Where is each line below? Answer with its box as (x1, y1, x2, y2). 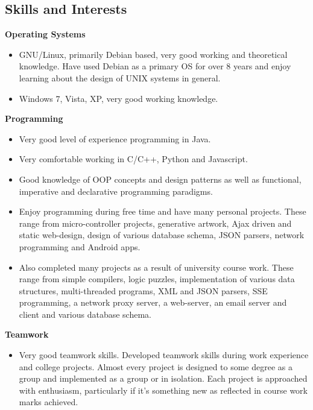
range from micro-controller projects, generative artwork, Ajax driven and (19, 216, 292, 229)
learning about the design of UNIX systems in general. (19, 71, 221, 84)
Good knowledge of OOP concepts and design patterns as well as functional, (19, 172, 302, 185)
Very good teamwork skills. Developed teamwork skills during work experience (19, 348, 309, 361)
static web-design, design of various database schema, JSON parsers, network (19, 229, 305, 241)
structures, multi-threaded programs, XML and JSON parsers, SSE (19, 284, 268, 297)
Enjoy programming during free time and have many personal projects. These (19, 205, 306, 218)
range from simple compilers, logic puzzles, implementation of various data (19, 273, 295, 285)
